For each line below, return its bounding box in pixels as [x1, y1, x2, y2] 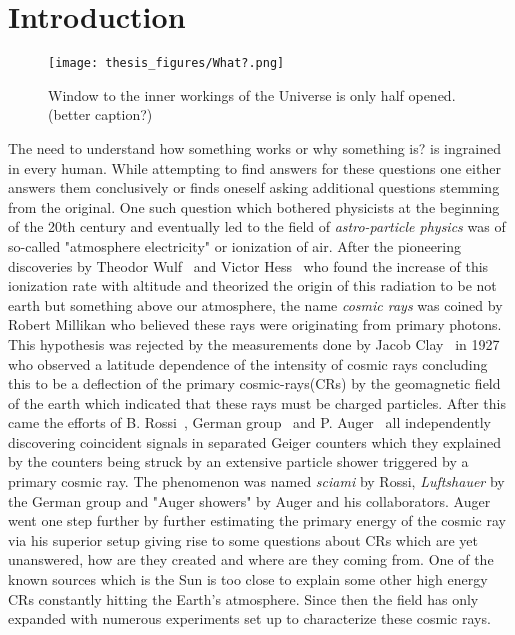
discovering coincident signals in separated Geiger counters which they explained [8, 431, 501, 452]
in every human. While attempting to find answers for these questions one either [8, 157, 501, 178]
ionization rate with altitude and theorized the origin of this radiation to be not [8, 275, 497, 296]
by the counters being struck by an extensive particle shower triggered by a [8, 451, 469, 472]
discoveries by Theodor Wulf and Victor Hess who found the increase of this [8, 255, 489, 276]
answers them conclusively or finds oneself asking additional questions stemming [8, 177, 500, 198]
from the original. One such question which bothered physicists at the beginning [8, 196, 500, 217]
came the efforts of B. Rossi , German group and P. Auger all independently [8, 412, 491, 433]
